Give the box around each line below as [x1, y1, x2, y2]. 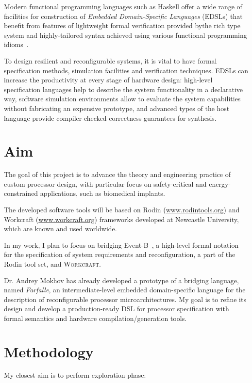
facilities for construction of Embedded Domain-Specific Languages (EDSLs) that [4, 11, 243, 21]
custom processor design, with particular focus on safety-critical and [4, 178, 207, 189]
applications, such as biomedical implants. [40, 188, 165, 198]
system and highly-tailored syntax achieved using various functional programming [4, 30, 247, 40]
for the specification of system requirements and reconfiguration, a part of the [4, 249, 235, 259]
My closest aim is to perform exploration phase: [4, 369, 146, 380]
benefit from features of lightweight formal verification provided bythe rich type [4, 20, 240, 31]
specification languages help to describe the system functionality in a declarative [4, 84, 243, 94]
